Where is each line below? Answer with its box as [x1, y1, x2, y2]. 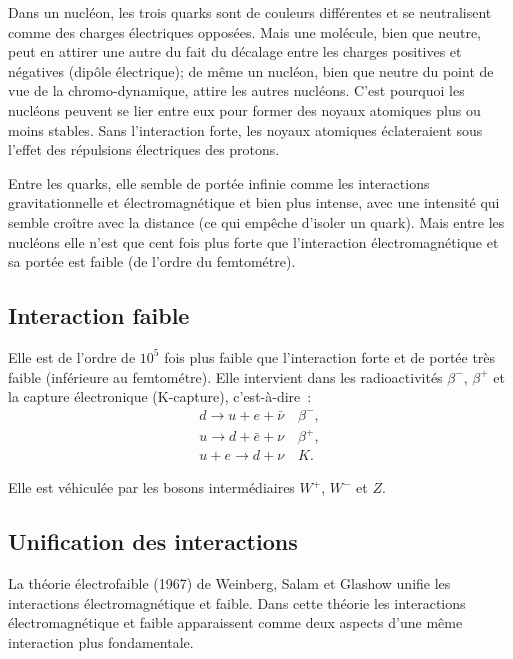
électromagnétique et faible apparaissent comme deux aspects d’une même [8, 612, 463, 633]
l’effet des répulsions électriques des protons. [8, 139, 280, 160]
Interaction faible [8, 300, 190, 331]
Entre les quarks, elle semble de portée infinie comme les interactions [8, 172, 430, 193]
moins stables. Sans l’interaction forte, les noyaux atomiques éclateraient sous [8, 119, 483, 140]
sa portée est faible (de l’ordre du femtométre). [8, 251, 296, 272]
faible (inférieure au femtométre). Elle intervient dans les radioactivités [8, 366, 443, 387]
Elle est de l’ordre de [8, 346, 136, 367]
